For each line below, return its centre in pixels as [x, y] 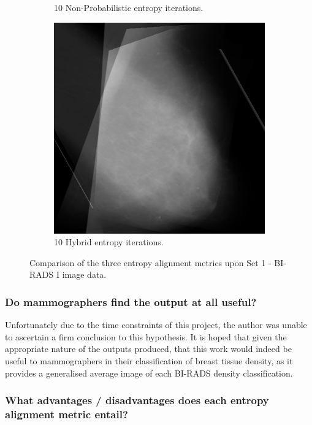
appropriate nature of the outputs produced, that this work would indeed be [148, 349]
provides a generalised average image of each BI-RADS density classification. [149, 373]
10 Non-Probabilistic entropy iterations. [129, 7]
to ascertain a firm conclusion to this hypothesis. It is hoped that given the [146, 336]
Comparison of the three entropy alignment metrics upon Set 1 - [150, 262]
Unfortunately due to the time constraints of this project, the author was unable [156, 325]
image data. [84, 274]
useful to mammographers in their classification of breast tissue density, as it [149, 360]
